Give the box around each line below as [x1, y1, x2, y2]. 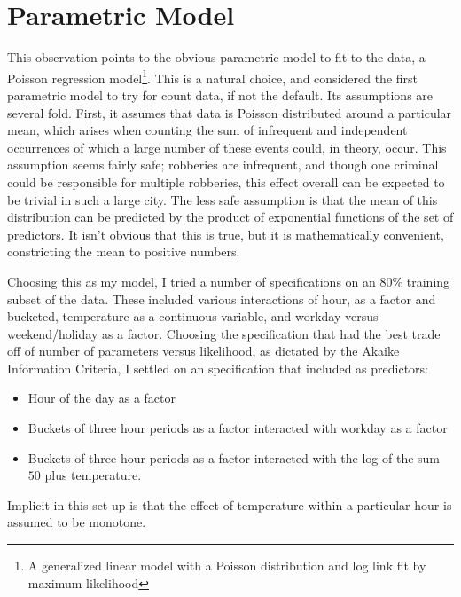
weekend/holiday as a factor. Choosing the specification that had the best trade [7, 324, 441, 342]
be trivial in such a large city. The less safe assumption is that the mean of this [7, 190, 438, 208]
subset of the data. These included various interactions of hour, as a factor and [7, 289, 436, 308]
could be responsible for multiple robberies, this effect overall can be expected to [7, 172, 445, 191]
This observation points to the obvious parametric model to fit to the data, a [7, 48, 426, 67]
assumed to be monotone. [7, 513, 146, 531]
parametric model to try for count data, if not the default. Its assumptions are [7, 85, 434, 104]
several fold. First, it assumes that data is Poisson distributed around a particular [7, 103, 452, 122]
